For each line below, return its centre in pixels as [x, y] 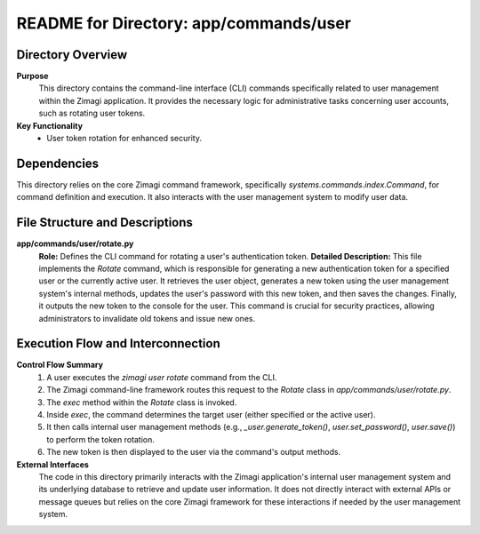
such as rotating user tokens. [92, 113]
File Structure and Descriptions [104, 223]
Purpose [32, 76]
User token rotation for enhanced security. [124, 139]
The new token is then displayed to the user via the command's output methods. [194, 452]
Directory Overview [72, 55]
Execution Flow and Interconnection [119, 343]
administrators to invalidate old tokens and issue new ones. [147, 318]
